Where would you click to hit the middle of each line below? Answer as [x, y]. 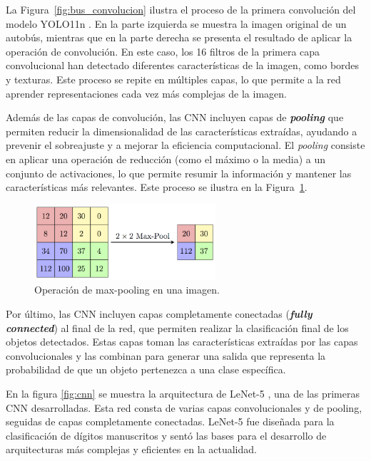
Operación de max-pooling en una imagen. [127, 290]
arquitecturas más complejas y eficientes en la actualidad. [131, 449]
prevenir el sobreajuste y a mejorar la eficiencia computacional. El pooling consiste [185, 145]
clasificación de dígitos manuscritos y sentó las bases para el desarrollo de [166, 435]
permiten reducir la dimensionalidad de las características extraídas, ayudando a [182, 131]
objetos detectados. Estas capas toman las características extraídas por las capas [182, 342]
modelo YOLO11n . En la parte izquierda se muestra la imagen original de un [176, 23]
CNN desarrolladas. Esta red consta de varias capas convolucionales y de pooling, [184, 407]
